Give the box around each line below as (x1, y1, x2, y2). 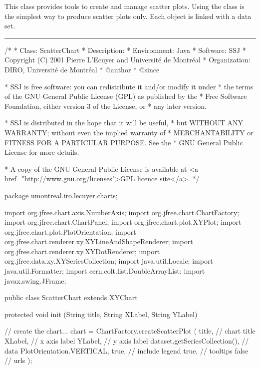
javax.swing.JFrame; (4, 275, 66, 286)
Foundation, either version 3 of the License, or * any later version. (4, 100, 207, 111)
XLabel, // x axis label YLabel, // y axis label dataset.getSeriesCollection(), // (4, 336, 249, 346)
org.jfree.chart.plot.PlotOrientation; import (4, 226, 136, 237)
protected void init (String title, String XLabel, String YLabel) (4, 309, 198, 319)
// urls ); (4, 355, 32, 366)
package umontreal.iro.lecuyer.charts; (4, 190, 118, 200)
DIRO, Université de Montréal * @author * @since (4, 64, 160, 74)
